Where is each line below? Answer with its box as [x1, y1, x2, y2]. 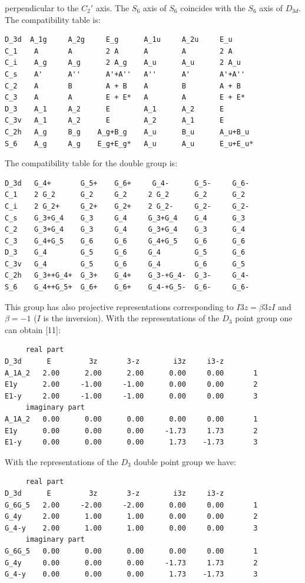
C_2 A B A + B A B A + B [5, 81, 241, 90]
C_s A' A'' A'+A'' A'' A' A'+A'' [5, 70, 246, 78]
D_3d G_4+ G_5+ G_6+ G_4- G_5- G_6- [5, 179, 250, 187]
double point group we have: [134, 455, 236, 467]
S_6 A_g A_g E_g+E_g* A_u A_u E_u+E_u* [5, 139, 254, 148]
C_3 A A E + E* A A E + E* [5, 93, 246, 102]
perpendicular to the [5, 2, 79, 14]
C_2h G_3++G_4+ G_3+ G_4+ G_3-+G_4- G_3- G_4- [5, 271, 250, 280]
